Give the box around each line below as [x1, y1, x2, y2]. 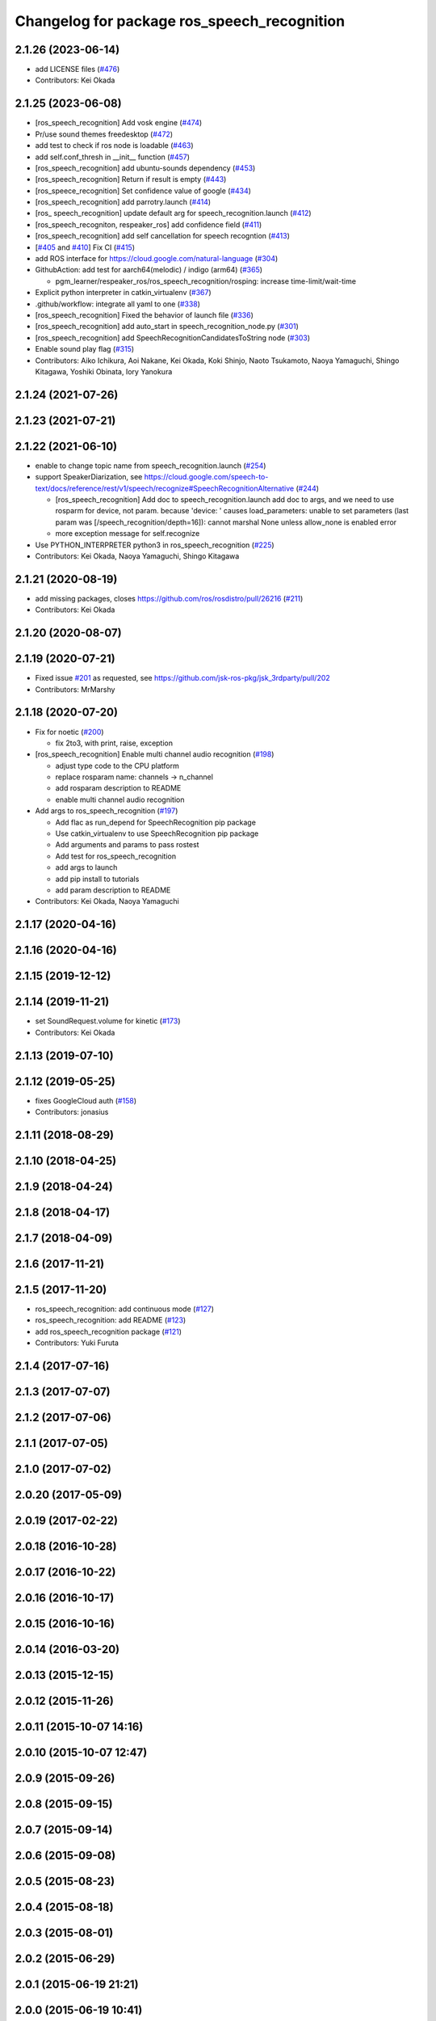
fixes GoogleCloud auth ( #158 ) [35, 1095, 137, 1105]
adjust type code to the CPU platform [55, 761, 179, 770]
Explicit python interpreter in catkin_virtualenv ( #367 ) [35, 288, 212, 297]
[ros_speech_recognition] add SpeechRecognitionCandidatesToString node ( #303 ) [35, 332, 311, 343]
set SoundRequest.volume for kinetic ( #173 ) [35, 1016, 181, 1026]
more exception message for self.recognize [55, 529, 200, 538]
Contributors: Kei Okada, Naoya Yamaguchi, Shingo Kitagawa [35, 551, 240, 561]
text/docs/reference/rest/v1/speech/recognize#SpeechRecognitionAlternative [35, 483, 295, 493]
